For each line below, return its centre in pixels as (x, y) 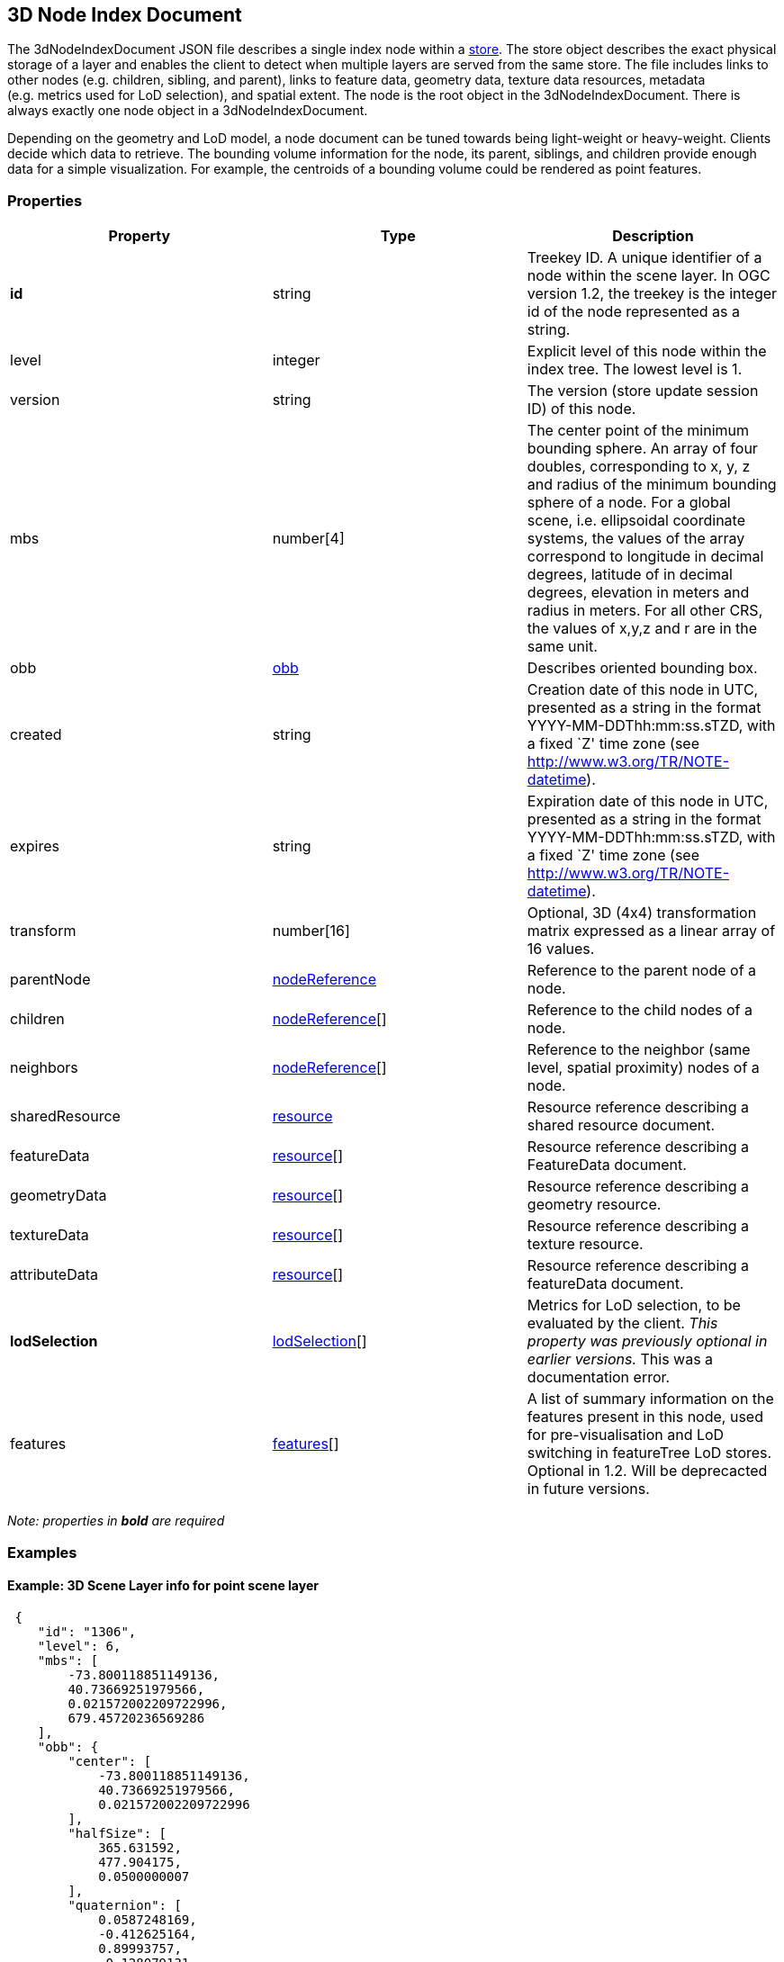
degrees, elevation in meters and (638, 593)
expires (35, 846)
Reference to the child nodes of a (640, 1010)
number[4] (308, 539)
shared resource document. (621, 1125)
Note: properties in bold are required (116, 1521)
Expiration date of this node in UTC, (648, 801)
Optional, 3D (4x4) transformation (642, 913)
